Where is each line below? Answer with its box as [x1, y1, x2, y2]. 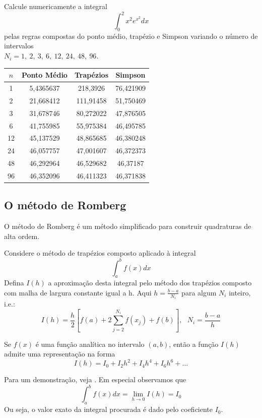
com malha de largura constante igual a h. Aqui [4, 287, 152, 297]
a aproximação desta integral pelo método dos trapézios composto [48, 277, 252, 288]
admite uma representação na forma [4, 348, 115, 359]
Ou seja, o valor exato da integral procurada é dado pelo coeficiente [4, 404, 213, 414]
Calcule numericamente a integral [4, 1, 108, 11]
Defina [4, 277, 24, 288]
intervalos [4, 40, 34, 51]
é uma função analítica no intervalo [35, 338, 145, 349]
